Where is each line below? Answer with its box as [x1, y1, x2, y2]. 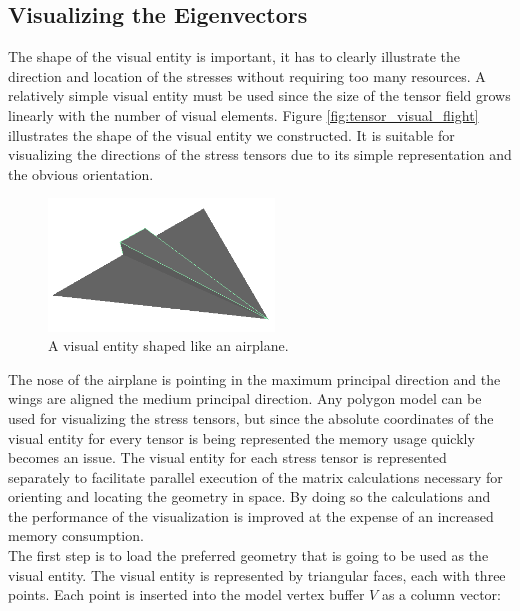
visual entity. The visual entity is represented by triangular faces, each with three [8, 564, 506, 585]
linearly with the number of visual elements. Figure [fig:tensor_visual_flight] [8, 104, 479, 125]
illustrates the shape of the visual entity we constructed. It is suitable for [8, 124, 455, 145]
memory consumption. [8, 525, 144, 546]
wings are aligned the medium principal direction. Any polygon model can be [8, 388, 482, 409]
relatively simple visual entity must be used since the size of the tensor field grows [8, 85, 511, 106]
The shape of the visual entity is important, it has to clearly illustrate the [8, 46, 461, 67]
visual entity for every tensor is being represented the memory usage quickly [8, 427, 475, 448]
